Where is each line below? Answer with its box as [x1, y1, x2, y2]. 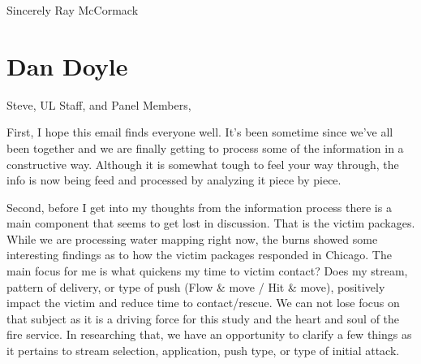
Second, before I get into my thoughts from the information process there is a [6, 198, 392, 215]
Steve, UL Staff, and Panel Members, [6, 96, 191, 113]
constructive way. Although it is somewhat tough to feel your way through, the [6, 155, 399, 172]
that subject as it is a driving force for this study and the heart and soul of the [6, 310, 400, 327]
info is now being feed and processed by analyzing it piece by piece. [6, 171, 342, 188]
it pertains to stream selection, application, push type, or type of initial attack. [6, 342, 400, 359]
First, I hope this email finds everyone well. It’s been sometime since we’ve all [6, 123, 393, 141]
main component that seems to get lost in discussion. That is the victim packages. [6, 214, 415, 232]
